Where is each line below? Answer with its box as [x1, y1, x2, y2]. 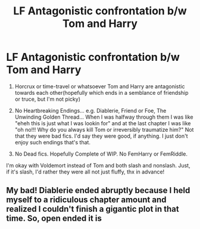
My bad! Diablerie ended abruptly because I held [6, 185, 190, 196]
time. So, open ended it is [6, 213, 102, 224]
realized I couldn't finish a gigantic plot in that [6, 204, 180, 214]
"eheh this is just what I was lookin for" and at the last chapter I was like [14, 119, 191, 126]
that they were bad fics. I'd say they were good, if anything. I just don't [14, 132, 189, 140]
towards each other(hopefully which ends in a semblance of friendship [14, 89, 189, 96]
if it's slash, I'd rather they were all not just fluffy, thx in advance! [6, 168, 165, 175]
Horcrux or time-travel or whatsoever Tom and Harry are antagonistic [14, 82, 185, 90]
